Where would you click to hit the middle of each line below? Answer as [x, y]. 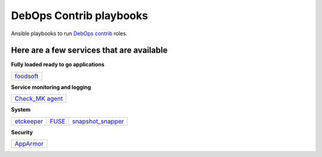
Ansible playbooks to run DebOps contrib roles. [69, 33]
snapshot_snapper [98, 121]
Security [22, 132]
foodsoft [27, 76]
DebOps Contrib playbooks [80, 16]
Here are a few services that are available [89, 50]
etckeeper [29, 121]
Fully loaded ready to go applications [58, 64]
